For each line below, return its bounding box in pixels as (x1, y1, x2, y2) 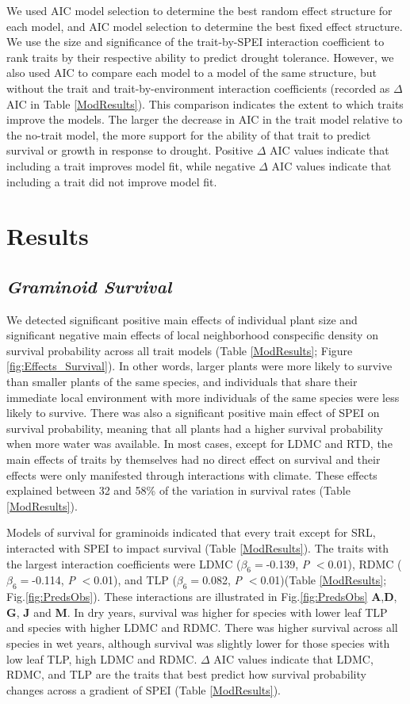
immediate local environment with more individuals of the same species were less (6, 388, 400, 405)
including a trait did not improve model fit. (6, 173, 217, 189)
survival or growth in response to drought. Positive (6, 142, 254, 159)
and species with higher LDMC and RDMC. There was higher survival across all (6, 619, 398, 636)
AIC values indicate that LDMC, (213, 650, 374, 667)
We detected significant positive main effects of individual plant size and (6, 311, 358, 327)
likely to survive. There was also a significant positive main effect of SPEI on (6, 404, 380, 421)
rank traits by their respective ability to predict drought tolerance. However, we (6, 48, 394, 65)
